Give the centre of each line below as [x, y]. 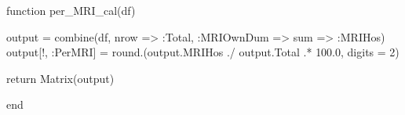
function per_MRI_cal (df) [71, 10]
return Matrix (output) [60, 78]
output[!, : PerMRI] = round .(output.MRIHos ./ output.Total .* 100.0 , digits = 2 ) [203, 52]
